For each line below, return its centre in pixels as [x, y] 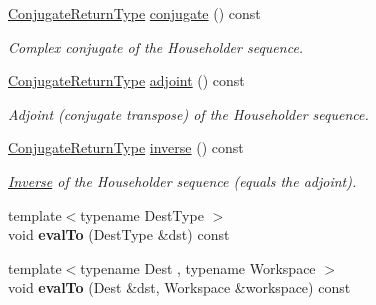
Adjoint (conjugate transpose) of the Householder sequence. [188, 113]
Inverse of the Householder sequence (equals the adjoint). [182, 180]
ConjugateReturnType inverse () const [126, 147]
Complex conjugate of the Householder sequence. [156, 46]
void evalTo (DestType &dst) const [119, 234]
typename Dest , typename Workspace [198, 267]
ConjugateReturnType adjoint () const [126, 80]
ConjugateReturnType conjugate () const [134, 13]
